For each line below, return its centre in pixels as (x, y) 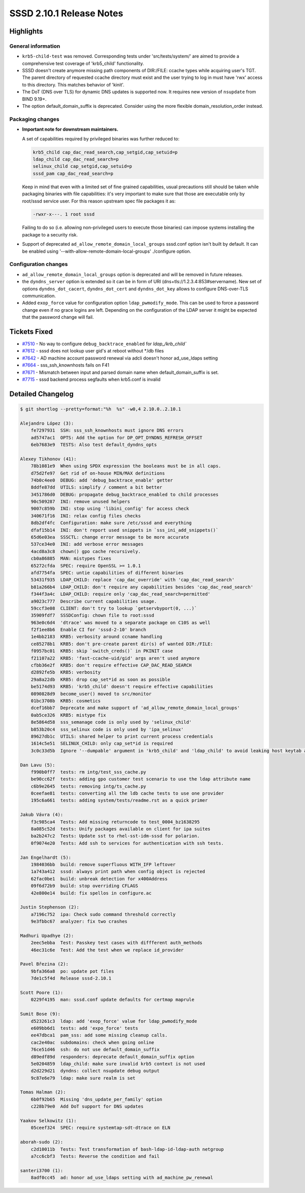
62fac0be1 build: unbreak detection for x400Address (99, 879)
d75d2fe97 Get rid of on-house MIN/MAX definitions (98, 473)
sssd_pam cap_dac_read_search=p (73, 173)
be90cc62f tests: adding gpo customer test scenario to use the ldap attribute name (141, 779)
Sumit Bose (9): (40, 1014)
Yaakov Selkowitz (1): (48, 1121)
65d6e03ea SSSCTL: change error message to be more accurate (110, 537)
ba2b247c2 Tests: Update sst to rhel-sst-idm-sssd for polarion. (115, 836)
